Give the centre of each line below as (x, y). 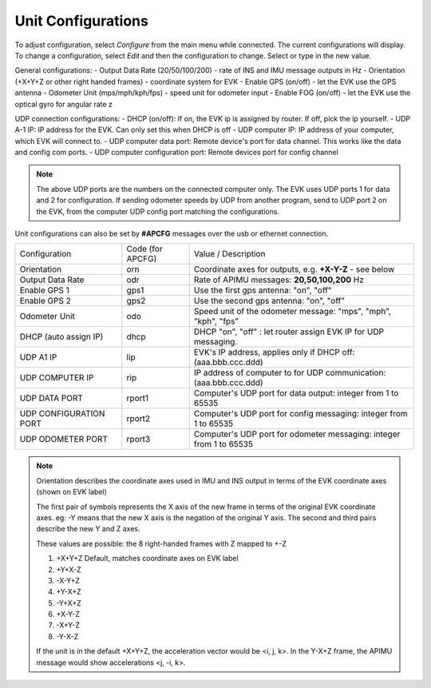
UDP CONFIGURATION (62, 414)
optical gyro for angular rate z (64, 104)
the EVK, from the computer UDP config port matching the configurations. (158, 211)
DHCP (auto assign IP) (61, 337)
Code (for (144, 249)
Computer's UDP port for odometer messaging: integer (297, 434)
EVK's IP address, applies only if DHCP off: (274, 352)
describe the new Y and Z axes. (88, 529)
